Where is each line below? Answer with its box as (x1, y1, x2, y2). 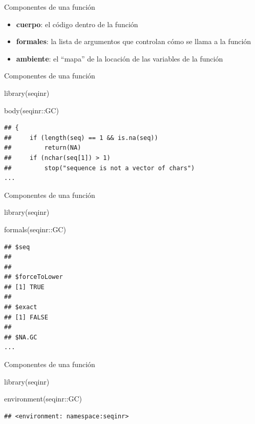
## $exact (4, 304, 37, 311)
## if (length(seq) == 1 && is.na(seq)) (4, 134, 158, 142)
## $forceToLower (4, 273, 63, 281)
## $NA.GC (4, 333, 37, 341)
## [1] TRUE (4, 283, 45, 291)
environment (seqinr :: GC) (4, 393, 82, 404)
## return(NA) (4, 144, 81, 152)
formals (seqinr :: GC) (4, 224, 66, 234)
